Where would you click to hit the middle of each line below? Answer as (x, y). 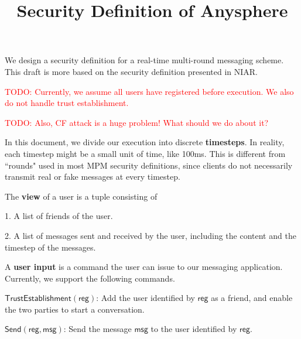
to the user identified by (194, 329)
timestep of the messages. (50, 247)
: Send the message (98, 329)
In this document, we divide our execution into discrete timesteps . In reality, (145, 142)
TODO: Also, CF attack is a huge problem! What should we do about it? (137, 122)
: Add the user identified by (146, 298)
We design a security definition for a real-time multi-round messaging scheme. (144, 60)
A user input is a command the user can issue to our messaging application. (144, 267)
